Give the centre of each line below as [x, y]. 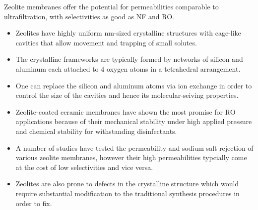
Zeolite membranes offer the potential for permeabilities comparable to [111, 6]
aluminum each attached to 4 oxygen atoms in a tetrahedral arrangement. [128, 68]
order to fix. [34, 203]
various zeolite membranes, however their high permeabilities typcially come [131, 157]
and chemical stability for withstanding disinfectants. [96, 131]
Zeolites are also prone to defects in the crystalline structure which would [127, 184]
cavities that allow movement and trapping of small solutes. [106, 42]
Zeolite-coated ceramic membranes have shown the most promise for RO [126, 111]
